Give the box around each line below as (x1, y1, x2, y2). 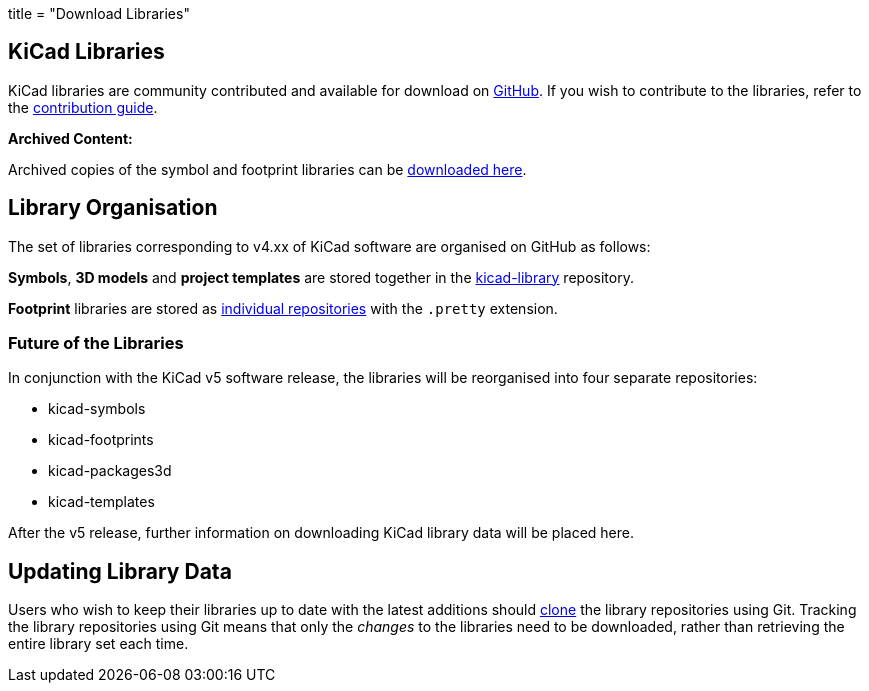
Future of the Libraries (8, 333, 184, 354)
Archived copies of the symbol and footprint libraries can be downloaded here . (8, 160, 527, 178)
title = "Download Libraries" (8, 5, 190, 22)
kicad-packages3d (48, 462, 172, 480)
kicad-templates (48, 493, 155, 511)
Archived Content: (8, 129, 133, 147)
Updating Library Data (8, 558, 232, 584)
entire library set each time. (8, 635, 189, 653)
